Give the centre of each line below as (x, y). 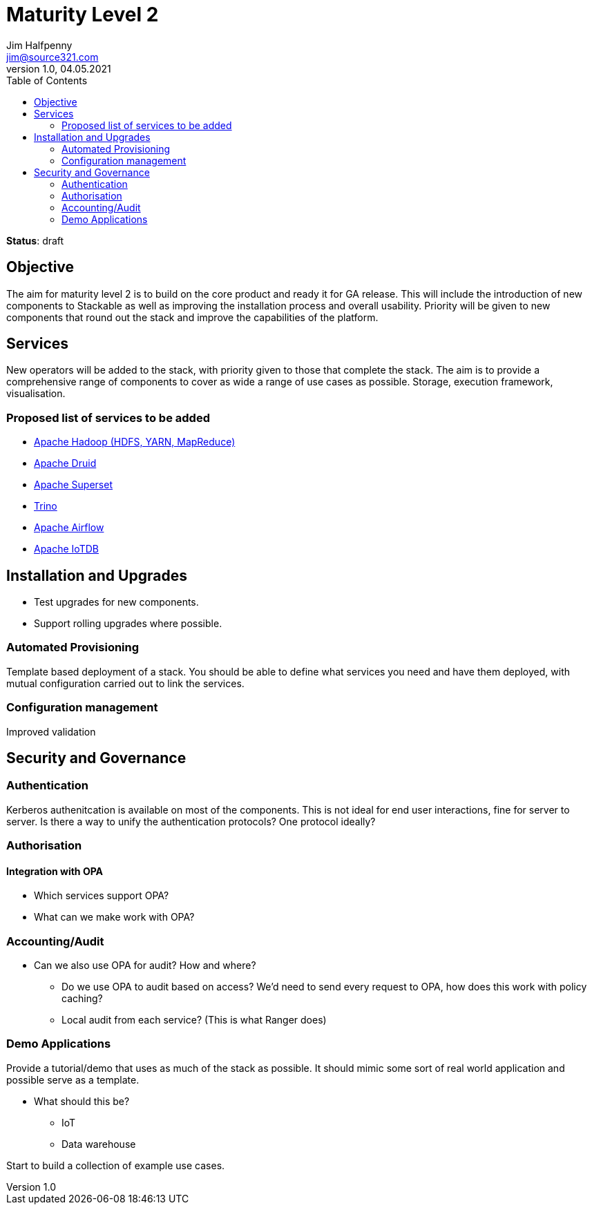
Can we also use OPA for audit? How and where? (145, 966)
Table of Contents (47, 80)
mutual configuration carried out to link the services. (125, 683)
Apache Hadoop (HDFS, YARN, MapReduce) (135, 442)
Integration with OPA (55, 871)
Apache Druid (65, 463)
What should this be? (82, 1101)
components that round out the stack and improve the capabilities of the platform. (192, 317)
